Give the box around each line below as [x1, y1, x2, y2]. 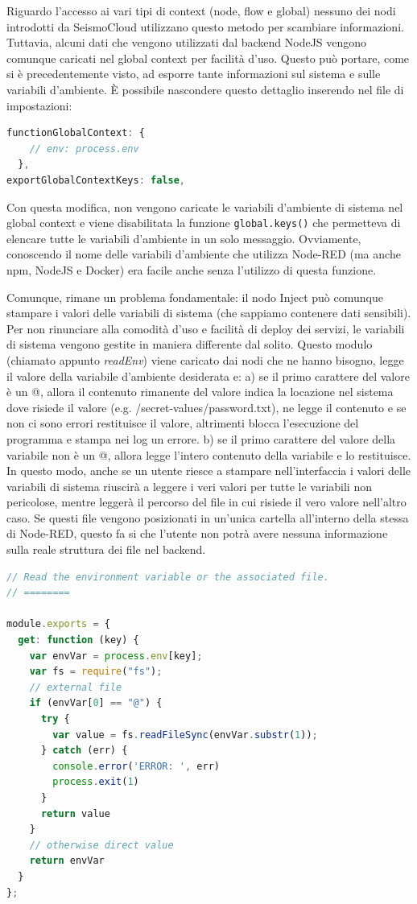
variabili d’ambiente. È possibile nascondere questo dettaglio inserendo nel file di [6, 80, 404, 97]
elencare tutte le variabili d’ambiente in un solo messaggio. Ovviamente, [6, 229, 361, 246]
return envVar [29, 855, 105, 867]
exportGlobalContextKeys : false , [6, 174, 185, 186]
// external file [29, 681, 122, 693]
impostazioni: [6, 97, 72, 114]
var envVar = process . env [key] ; [29, 650, 203, 662]
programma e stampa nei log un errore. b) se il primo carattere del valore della [6, 430, 396, 447]
